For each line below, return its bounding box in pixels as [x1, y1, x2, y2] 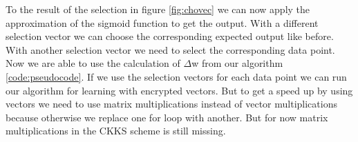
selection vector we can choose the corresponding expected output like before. [6, 29, 334, 43]
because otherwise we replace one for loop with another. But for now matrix [6, 110, 328, 124]
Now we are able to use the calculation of [6, 56, 180, 70]
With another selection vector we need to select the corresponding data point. [6, 42, 335, 57]
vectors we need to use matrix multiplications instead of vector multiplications [6, 97, 337, 111]
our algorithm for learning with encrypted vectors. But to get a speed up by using [6, 83, 353, 97]
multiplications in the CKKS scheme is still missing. [6, 123, 226, 138]
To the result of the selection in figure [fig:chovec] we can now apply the [6, 2, 310, 16]
